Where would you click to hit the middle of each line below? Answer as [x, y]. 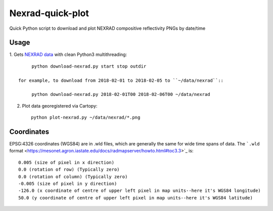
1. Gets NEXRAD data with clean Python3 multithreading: [68, 55]
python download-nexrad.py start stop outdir [89, 66]
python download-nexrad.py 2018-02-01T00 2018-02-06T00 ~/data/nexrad [121, 94]
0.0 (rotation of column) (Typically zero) [73, 176]
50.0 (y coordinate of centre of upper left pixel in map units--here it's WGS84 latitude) [135, 198]
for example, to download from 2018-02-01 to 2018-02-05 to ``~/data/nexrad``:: [121, 80]
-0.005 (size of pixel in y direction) [68, 184]
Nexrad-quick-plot [49, 13]
